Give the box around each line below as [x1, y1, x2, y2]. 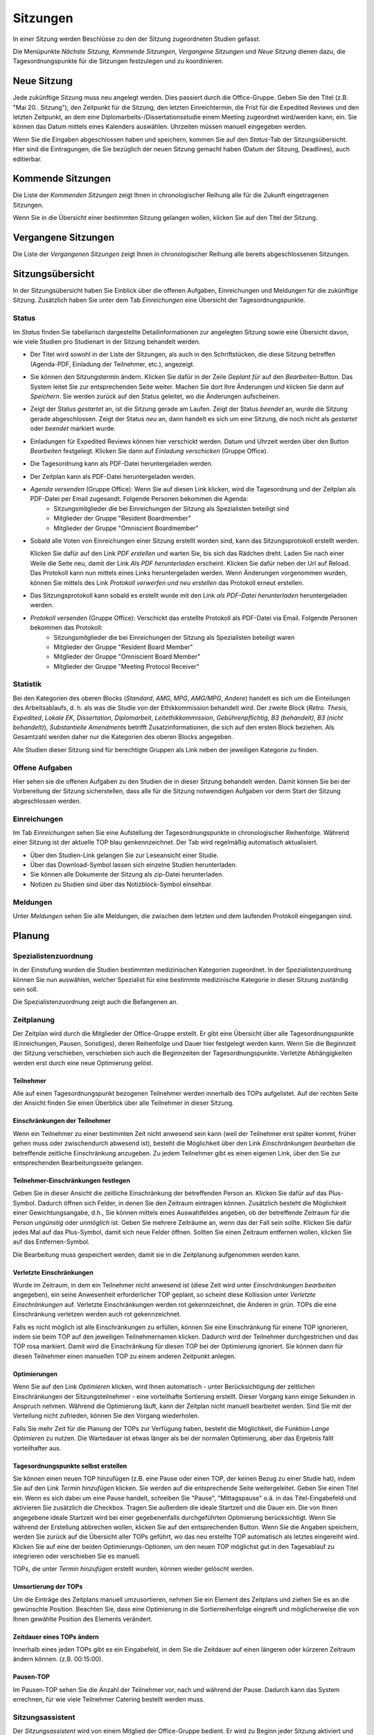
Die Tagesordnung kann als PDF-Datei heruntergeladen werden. [30, 459, 213, 468]
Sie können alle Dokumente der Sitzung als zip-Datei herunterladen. [30, 870, 224, 879]
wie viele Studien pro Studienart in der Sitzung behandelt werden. [12, 337, 201, 346]
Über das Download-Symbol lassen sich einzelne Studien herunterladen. [30, 861, 238, 869]
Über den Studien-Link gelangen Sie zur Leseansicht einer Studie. [30, 851, 219, 859]
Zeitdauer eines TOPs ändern [12, 1632, 100, 1641]
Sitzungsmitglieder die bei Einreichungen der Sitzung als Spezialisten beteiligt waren [53, 633, 295, 641]
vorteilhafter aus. [12, 1444, 62, 1452]
